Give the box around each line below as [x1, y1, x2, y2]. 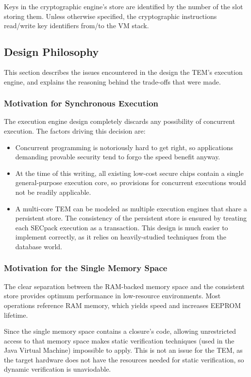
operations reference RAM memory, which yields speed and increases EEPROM [4, 300, 241, 310]
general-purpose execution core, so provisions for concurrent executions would [15, 177, 246, 188]
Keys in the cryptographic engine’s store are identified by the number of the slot [4, 1, 243, 11]
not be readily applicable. [15, 187, 91, 197]
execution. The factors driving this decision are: [4, 125, 146, 136]
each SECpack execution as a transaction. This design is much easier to [15, 222, 228, 232]
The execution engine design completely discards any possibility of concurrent [4, 116, 235, 126]
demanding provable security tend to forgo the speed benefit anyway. [15, 152, 220, 162]
